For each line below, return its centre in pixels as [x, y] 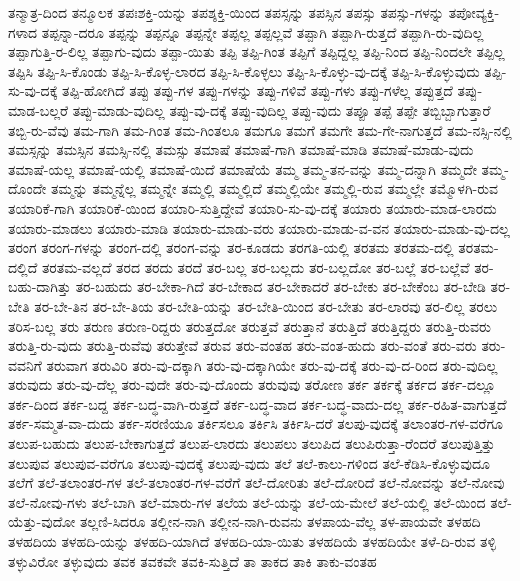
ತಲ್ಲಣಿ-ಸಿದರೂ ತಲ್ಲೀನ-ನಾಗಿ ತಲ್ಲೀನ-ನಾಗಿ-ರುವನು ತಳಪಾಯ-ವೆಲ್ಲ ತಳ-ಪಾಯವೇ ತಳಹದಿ [280, 521]
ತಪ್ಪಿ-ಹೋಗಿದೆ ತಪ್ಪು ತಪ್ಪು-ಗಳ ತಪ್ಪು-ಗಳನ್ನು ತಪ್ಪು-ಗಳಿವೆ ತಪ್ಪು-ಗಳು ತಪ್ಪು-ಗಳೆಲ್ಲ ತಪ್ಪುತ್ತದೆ [257, 90]
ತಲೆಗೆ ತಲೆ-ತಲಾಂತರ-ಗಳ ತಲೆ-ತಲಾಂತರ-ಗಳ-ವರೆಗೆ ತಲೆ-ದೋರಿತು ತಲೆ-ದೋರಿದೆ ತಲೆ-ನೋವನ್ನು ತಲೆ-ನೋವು [256, 482]
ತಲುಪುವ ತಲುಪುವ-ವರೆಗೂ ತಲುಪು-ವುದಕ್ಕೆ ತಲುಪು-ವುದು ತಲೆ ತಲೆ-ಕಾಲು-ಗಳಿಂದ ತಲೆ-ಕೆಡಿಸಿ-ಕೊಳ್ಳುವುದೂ [249, 462]
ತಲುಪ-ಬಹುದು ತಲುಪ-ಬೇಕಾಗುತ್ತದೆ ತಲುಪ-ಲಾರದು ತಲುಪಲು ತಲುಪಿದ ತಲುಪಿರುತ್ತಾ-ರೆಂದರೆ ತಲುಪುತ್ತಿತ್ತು [251, 443]
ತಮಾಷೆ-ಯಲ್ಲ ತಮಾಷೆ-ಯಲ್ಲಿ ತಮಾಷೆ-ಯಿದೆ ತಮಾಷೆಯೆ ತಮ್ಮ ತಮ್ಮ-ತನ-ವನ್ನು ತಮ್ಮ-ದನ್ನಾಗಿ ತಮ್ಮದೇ [242, 168]
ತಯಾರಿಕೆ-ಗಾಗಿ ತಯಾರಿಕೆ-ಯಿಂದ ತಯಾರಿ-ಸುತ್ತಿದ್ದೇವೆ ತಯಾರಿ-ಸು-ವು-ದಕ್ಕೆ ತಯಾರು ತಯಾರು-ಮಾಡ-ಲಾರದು [252, 207]
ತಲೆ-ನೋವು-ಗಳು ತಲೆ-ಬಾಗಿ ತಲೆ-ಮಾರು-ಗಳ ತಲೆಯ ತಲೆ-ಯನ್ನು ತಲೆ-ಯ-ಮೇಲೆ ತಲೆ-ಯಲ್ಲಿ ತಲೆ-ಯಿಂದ [247, 501]
